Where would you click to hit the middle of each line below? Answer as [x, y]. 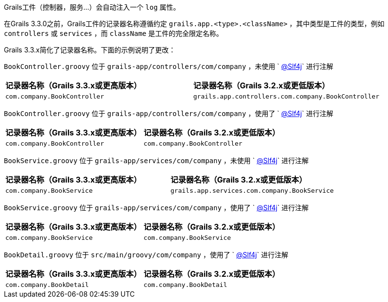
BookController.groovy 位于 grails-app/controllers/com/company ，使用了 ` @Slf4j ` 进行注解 [169, 113]
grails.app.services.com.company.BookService [252, 191]
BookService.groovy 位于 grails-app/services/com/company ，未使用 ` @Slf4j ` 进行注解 [156, 160]
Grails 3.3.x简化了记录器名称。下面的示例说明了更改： [90, 50]
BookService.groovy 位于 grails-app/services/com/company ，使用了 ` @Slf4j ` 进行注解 [156, 208]
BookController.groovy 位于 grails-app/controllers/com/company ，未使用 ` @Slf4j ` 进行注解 [169, 66]
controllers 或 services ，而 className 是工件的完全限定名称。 [113, 33]
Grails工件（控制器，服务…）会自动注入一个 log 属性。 [92, 7]
